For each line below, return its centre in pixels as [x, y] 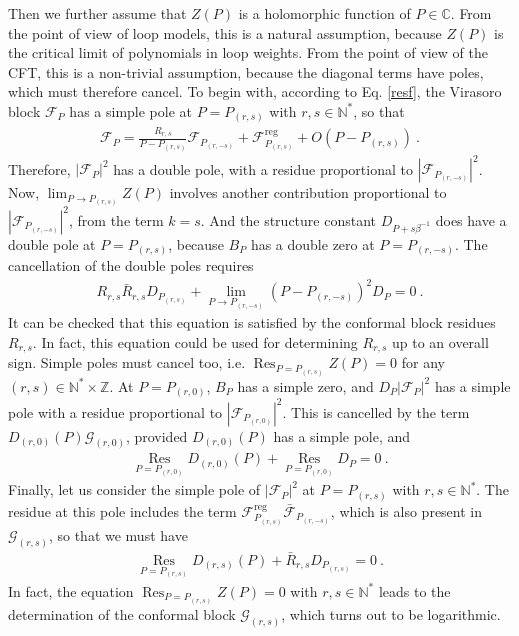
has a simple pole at [130, 110]
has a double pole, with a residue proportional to [263, 168]
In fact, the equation [71, 590]
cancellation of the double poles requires [131, 265]
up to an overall [440, 341]
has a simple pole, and [342, 435]
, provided [156, 435]
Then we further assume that [97, 13]
